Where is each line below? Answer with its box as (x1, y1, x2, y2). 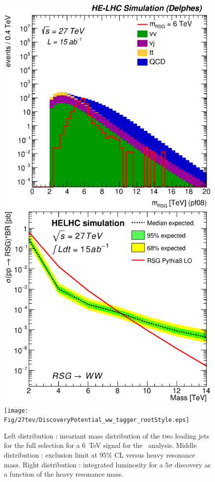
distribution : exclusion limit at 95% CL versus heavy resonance (4, 450, 195, 460)
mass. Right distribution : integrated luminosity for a (4, 459, 163, 469)
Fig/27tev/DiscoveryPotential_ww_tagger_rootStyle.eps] (4, 417, 190, 424)
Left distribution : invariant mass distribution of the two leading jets (4, 430, 209, 440)
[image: (4, 407, 29, 414)
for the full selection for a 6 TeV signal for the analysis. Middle (4, 440, 197, 450)
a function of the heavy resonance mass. (4, 469, 124, 479)
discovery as (174, 459, 211, 469)
